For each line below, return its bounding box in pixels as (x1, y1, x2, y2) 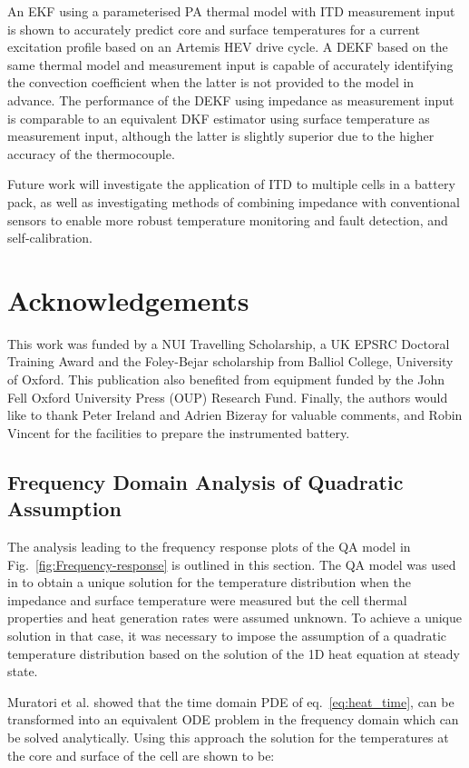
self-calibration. (7, 228, 93, 247)
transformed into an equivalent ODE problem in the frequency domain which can (7, 710, 459, 729)
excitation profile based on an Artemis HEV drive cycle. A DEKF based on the (7, 37, 448, 56)
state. (7, 662, 38, 681)
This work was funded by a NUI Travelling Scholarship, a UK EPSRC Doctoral (7, 334, 450, 353)
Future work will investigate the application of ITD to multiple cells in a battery (7, 175, 455, 194)
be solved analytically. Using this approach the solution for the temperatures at (7, 727, 449, 746)
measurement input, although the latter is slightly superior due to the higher (7, 126, 435, 145)
